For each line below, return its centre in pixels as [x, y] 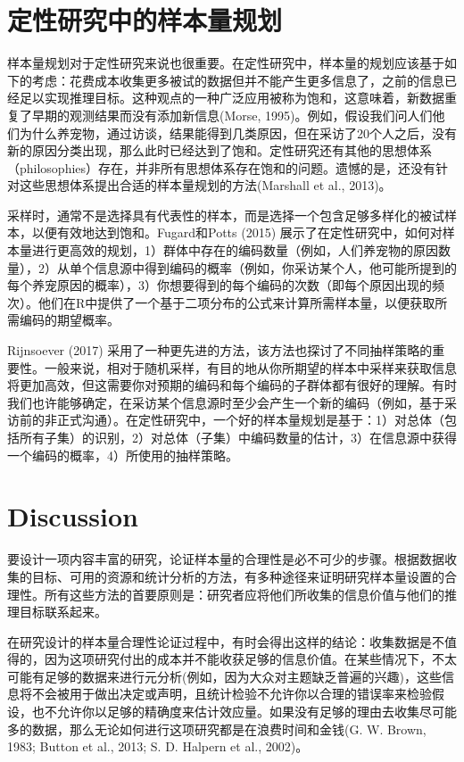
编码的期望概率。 [69, 320]
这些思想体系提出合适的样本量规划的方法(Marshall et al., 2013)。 [205, 185]
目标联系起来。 [63, 612]
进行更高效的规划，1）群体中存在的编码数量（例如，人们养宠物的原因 [235, 250]
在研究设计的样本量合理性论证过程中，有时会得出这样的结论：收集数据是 [220, 641]
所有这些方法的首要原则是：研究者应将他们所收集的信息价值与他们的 [244, 594]
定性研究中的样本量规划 [145, 20]
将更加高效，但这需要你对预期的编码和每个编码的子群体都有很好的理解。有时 [232, 385]
